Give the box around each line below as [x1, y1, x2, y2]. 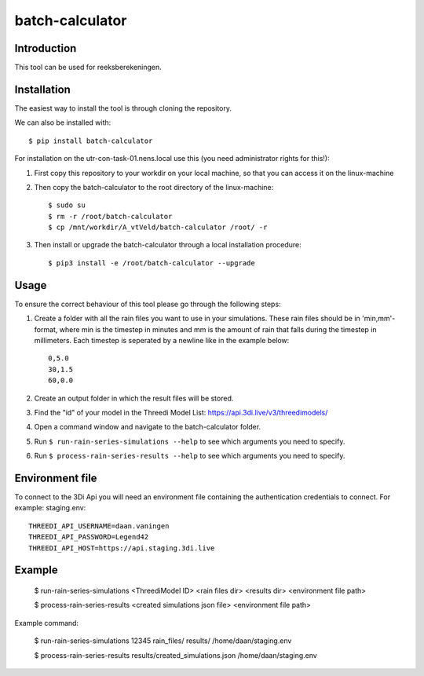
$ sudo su [48, 201, 86, 210]
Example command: [14, 618, 79, 627]
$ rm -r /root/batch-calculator [48, 212, 173, 221]
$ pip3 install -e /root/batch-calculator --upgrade [48, 258, 255, 267]
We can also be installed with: [14, 118, 111, 127]
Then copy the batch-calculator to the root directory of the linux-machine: [34, 182, 274, 192]
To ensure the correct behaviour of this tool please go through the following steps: [14, 299, 282, 309]
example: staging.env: [14, 503, 86, 513]
